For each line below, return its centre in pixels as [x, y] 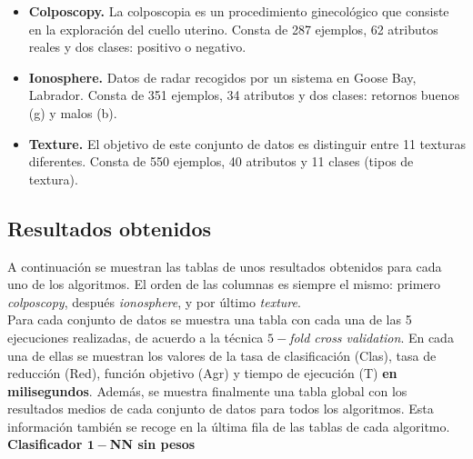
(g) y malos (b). [73, 112]
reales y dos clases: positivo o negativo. [137, 47]
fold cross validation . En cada [372, 337]
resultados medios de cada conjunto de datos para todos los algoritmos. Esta [221, 409]
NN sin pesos [152, 444]
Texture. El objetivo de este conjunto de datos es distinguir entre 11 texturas [247, 143]
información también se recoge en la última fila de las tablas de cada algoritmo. [229, 426]
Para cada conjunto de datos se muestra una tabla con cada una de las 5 [210, 319]
